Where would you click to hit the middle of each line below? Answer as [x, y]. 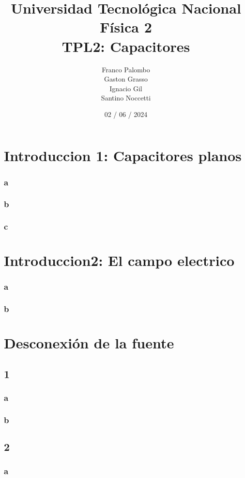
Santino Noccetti [126, 98]
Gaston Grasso [126, 79]
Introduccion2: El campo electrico [119, 260]
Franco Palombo [126, 69]
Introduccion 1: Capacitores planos [123, 156]
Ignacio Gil [126, 88]
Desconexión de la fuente [89, 343]
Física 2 [126, 27]
